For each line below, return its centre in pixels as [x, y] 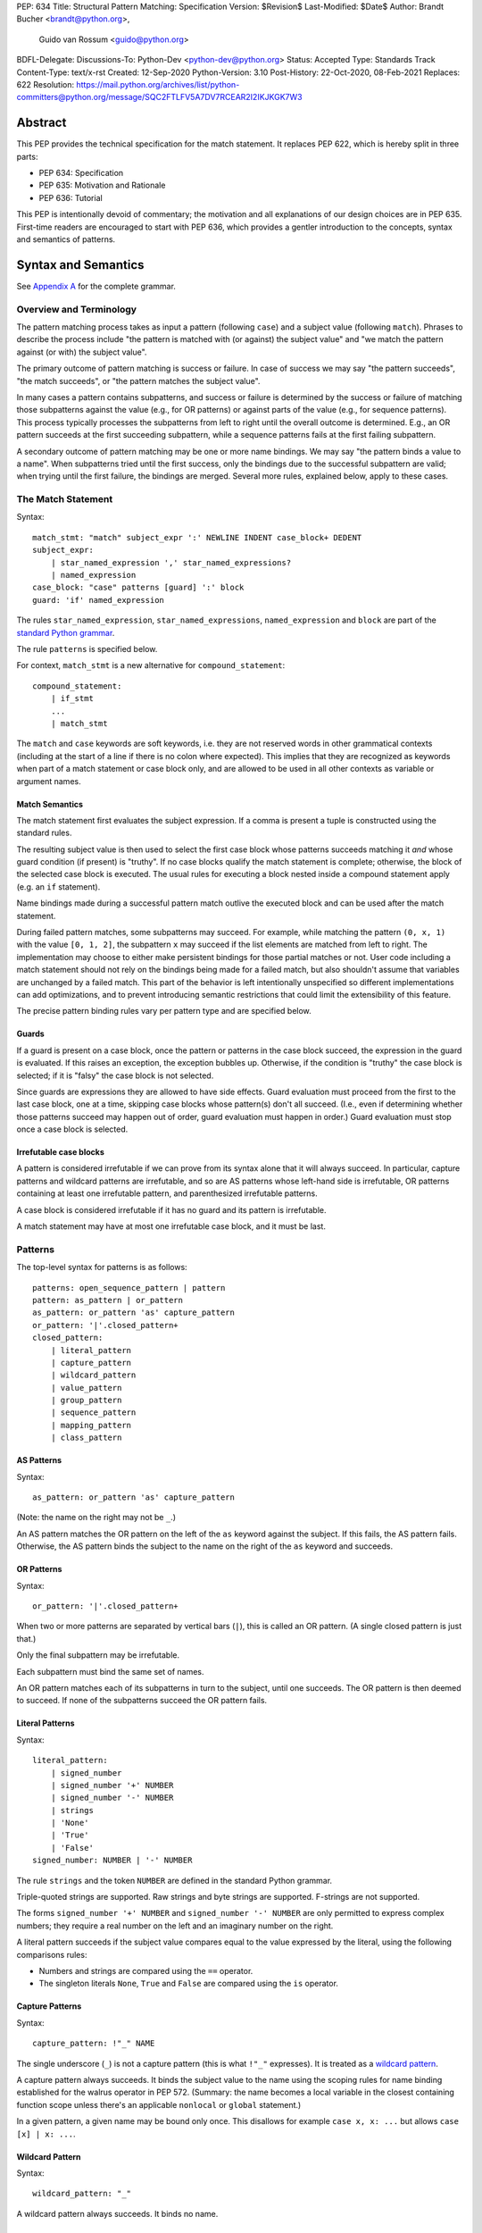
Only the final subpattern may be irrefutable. [98, 1655]
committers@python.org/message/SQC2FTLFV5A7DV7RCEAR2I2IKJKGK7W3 [159, 97]
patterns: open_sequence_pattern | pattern [129, 1288]
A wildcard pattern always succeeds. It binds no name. [117, 2213]
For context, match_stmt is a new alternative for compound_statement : [151, 665]
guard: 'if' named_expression [99, 600]
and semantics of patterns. [66, 239]
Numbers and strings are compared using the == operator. [146, 1970]
